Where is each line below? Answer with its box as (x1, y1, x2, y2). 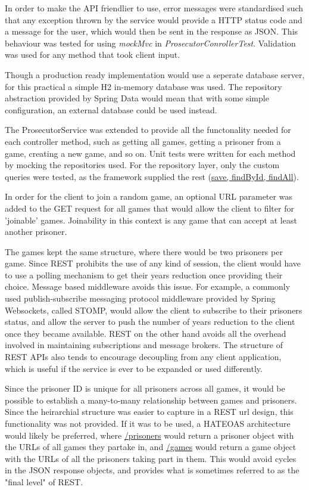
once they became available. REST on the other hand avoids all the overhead (5, 327, 286, 339)
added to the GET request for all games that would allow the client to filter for (5, 201, 294, 214)
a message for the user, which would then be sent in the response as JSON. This (5, 25, 298, 38)
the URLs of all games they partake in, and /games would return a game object (5, 441, 296, 453)
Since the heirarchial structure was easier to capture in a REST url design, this (5, 405, 294, 418)
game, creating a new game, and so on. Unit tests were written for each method (5, 147, 296, 159)
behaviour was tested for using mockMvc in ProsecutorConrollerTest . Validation (5, 36, 296, 49)
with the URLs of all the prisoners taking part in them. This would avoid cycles (5, 452, 296, 464)
